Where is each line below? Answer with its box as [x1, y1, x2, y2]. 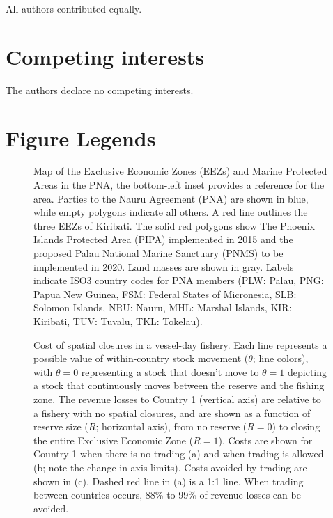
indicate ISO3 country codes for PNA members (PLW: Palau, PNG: [33, 273, 324, 288]
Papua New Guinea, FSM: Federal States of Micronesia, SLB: [33, 286, 297, 301]
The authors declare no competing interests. [6, 82, 194, 97]
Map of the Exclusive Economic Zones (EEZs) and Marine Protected [33, 164, 327, 178]
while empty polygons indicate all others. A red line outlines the [33, 205, 308, 219]
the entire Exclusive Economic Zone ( [33, 432, 194, 447]
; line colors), [252, 351, 309, 366]
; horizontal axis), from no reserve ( [95, 419, 247, 434]
